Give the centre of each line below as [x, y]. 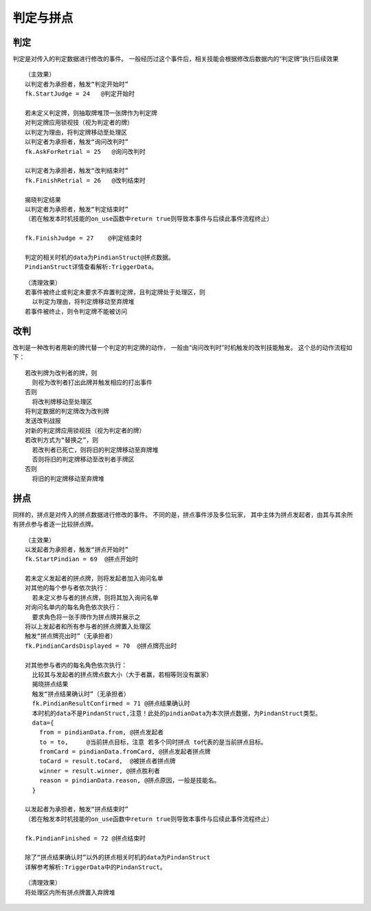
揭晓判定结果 [43, 200]
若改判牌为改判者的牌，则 [61, 373]
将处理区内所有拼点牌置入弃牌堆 [70, 892]
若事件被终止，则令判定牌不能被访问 [76, 311]
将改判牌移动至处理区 [62, 402]
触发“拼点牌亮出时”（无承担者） [71, 636]
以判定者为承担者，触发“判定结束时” [77, 209]
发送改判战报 [43, 421]
